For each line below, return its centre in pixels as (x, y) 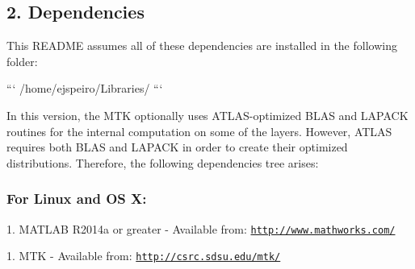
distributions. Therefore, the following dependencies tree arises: (163, 162)
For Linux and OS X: (77, 199)
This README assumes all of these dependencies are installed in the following (202, 46)
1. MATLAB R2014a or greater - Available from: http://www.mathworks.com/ (201, 228)
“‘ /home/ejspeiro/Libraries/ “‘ (85, 88)
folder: (22, 61)
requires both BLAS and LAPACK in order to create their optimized (177, 147)
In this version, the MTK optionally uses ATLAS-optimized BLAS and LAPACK (207, 115)
